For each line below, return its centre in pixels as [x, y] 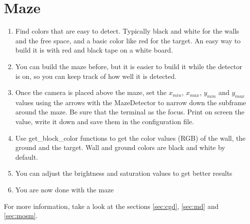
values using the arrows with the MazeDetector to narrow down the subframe [131, 102]
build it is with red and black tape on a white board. [94, 50]
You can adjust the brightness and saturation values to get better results [124, 173]
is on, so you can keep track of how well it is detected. [96, 76]
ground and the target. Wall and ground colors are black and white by [120, 147]
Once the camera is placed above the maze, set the [91, 92]
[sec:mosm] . [21, 215]
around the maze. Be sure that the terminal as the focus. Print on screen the [130, 112]
